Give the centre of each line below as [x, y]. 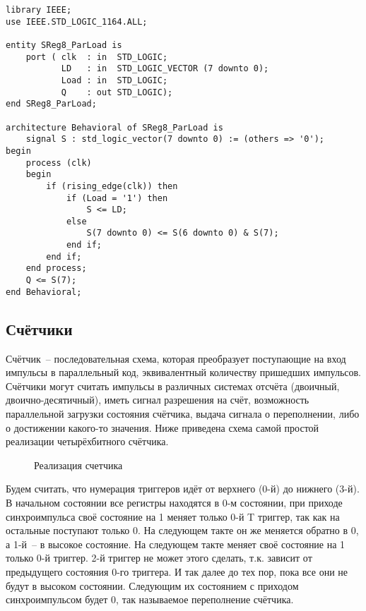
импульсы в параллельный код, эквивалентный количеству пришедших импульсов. [183, 372]
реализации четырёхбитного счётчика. [87, 441]
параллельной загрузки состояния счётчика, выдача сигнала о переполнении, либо [183, 413]
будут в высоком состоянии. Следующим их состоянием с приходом [152, 585]
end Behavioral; [44, 292]
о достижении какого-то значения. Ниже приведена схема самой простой [163, 427]
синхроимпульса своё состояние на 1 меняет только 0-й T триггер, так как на [173, 516]
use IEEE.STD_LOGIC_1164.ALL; [77, 22]
